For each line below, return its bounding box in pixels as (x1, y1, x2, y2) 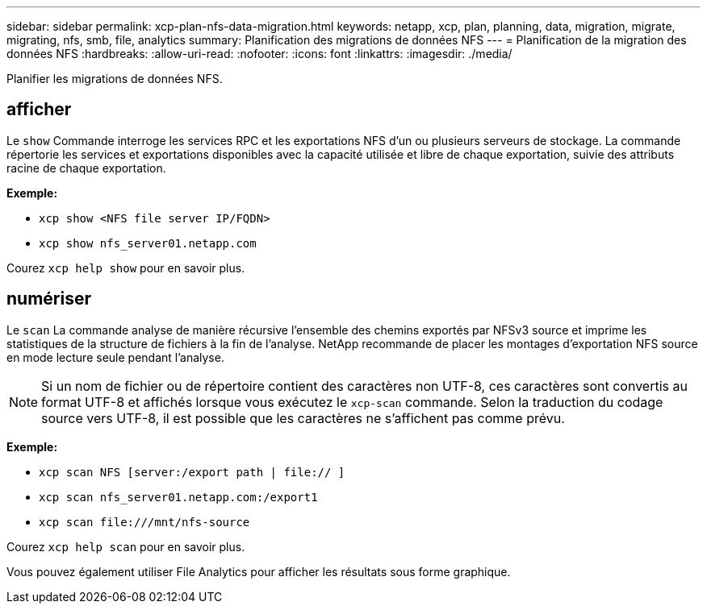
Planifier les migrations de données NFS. (6, 72, 223, 85)
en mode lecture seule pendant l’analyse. (6, 350, 224, 364)
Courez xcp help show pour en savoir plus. (6, 260, 245, 275)
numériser (6, 288, 91, 309)
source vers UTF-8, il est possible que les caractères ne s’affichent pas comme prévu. (41, 409, 565, 426)
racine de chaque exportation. (6, 160, 166, 175)
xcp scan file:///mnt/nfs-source (39, 515, 250, 529)
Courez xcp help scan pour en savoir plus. (6, 539, 245, 554)
